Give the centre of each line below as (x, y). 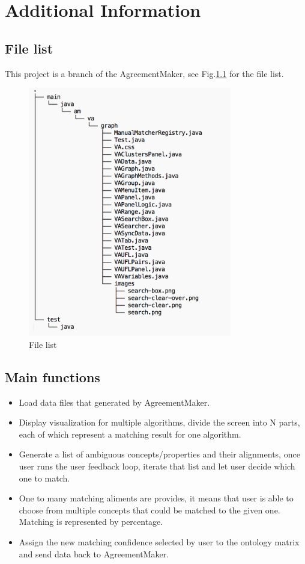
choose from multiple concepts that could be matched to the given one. (149, 510)
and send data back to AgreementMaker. (94, 553)
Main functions (53, 377)
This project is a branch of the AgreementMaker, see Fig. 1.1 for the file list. (144, 73)
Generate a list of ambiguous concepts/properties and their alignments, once (159, 454)
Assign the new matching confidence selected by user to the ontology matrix (159, 541)
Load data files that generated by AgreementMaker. (114, 402)
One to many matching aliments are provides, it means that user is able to (156, 498)
